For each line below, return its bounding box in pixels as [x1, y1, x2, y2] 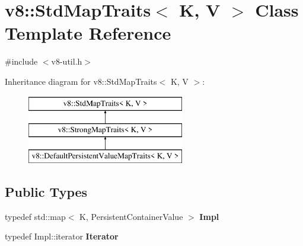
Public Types [5, 182, 88, 200]
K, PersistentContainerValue [79, 210, 183, 222]
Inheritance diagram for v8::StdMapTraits [5, 75, 157, 87]
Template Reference [5, 21, 171, 45]
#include [5, 55, 38, 68]
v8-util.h [51, 55, 82, 68]
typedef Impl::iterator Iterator [5, 230, 119, 242]
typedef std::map [5, 210, 66, 222]
